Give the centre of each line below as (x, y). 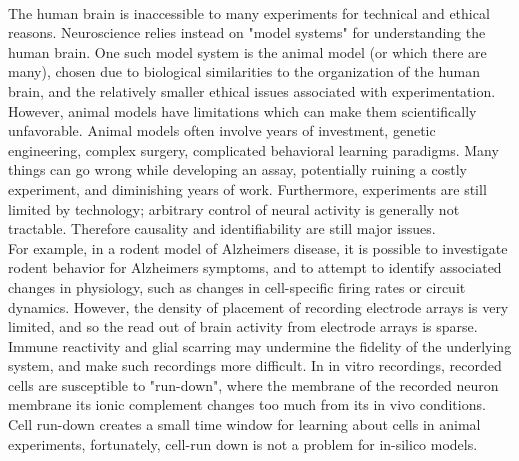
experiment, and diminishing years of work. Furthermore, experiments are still (247, 188)
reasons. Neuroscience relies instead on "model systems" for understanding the (247, 32)
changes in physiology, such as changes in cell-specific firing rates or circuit (237, 286)
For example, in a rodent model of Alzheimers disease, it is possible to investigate (258, 247)
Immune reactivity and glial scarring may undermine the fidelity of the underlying (260, 345)
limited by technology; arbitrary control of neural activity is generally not (234, 208)
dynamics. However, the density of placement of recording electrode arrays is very (258, 306)
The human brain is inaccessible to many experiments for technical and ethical (249, 12)
